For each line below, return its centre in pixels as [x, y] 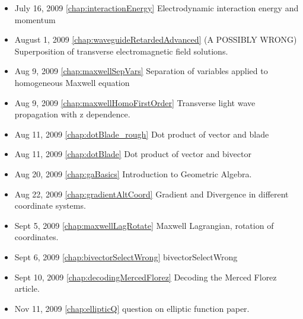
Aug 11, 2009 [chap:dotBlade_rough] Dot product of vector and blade [142, 134]
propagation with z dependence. [72, 114]
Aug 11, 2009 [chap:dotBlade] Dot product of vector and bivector [133, 154]
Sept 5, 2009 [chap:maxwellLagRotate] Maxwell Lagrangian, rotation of [144, 225]
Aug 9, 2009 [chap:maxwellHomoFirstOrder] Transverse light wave [135, 102]
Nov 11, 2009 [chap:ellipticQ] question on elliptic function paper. [132, 308]
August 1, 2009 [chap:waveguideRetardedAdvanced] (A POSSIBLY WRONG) [156, 39]
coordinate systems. [50, 205]
